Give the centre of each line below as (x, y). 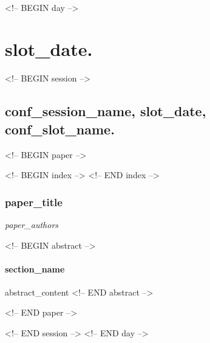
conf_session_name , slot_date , (106, 111)
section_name (35, 269)
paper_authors (32, 224)
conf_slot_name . (60, 129)
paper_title (34, 202)
